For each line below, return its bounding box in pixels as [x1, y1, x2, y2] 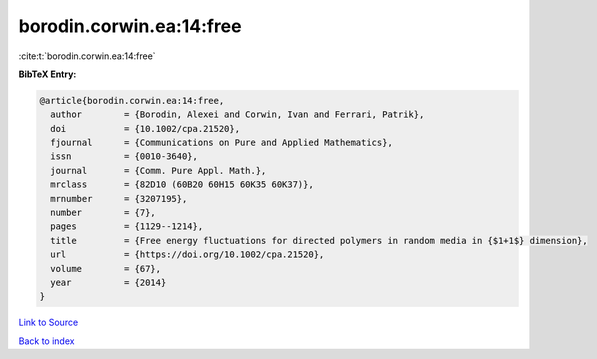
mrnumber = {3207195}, [50, 193, 188, 204]
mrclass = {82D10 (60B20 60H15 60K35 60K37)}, [50, 179, 314, 190]
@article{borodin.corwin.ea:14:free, [39, 95, 225, 106]
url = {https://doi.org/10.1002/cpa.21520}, [50, 249, 325, 260]
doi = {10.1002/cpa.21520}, [50, 123, 240, 134]
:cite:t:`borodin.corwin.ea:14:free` [18, 50, 156, 62]
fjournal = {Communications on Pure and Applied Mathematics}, [50, 137, 394, 149]
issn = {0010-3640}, [50, 151, 199, 162]
